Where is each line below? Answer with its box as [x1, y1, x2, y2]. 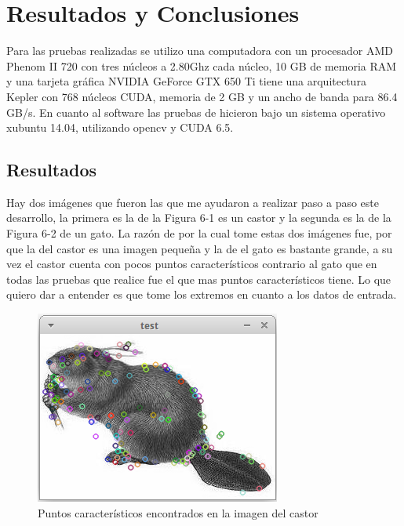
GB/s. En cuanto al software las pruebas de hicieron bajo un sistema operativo [6, 103, 386, 120]
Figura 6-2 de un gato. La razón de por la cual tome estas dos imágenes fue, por [6, 225, 392, 241]
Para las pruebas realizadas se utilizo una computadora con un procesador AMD [6, 42, 393, 59]
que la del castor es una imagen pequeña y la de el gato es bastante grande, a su [6, 240, 393, 256]
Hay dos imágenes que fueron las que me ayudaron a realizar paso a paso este [6, 194, 380, 210]
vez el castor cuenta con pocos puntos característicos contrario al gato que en [6, 256, 377, 272]
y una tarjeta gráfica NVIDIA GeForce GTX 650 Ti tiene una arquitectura [6, 73, 366, 89]
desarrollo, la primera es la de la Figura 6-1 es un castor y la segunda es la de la [6, 209, 391, 226]
